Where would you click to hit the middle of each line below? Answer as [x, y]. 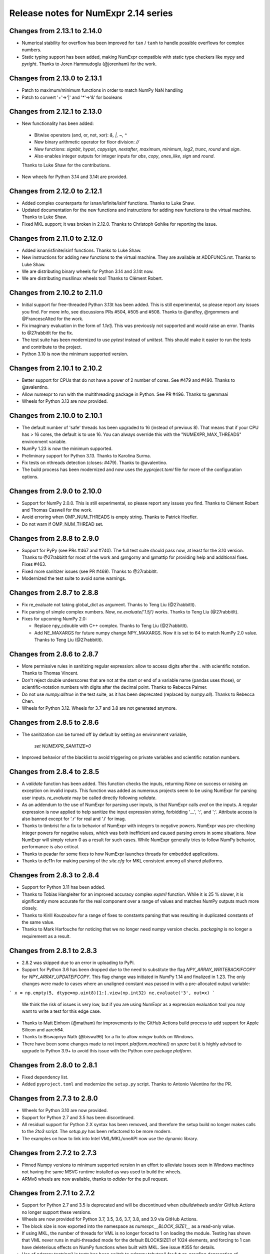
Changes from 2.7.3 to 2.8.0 [53, 1099]
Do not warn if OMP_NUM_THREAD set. [62, 524]
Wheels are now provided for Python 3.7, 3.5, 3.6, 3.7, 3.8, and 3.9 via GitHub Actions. [110, 1219]
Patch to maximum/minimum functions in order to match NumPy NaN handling [102, 90]
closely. [30, 908]
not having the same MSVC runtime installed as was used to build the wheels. [102, 1172]
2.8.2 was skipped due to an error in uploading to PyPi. [78, 963]
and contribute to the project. [52, 347]
